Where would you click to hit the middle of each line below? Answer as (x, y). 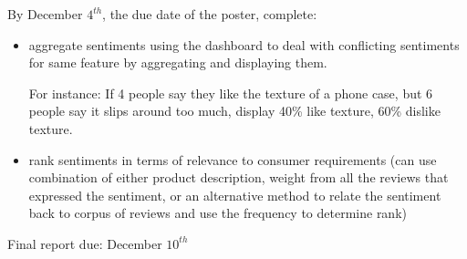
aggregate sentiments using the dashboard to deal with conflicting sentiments (244, 44)
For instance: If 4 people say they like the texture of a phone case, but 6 (231, 93)
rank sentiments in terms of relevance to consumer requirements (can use (233, 159)
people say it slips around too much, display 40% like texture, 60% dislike (234, 111)
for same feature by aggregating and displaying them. (178, 62)
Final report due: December (85, 243)
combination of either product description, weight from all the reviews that (239, 177)
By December (45, 14)
